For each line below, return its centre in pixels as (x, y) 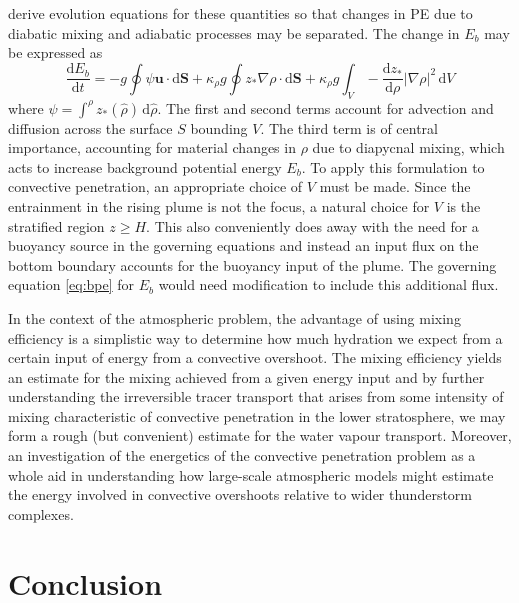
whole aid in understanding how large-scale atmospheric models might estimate (251, 474)
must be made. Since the (395, 186)
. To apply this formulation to (393, 166)
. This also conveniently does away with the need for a (312, 225)
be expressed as (55, 52)
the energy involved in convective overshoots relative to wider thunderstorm (240, 494)
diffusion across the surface (90, 127)
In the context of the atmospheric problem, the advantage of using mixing (234, 317)
